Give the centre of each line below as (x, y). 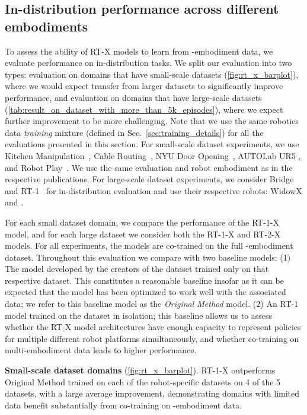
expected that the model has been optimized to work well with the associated (145, 292)
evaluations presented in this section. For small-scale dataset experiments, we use (152, 144)
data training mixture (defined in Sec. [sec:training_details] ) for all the (134, 132)
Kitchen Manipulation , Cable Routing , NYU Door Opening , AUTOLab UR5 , (153, 155)
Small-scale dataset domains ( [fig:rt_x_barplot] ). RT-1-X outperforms (140, 370)
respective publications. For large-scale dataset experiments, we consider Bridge (149, 179)
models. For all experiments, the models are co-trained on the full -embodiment (149, 245)
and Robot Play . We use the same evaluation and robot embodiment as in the (149, 167)
